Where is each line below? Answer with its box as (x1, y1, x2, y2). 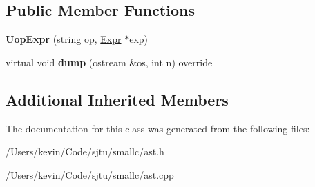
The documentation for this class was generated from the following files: (6, 121, 310, 135)
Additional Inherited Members (6, 88, 229, 110)
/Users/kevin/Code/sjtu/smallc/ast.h (6, 144, 164, 159)
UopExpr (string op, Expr (6, 32, 122, 46)
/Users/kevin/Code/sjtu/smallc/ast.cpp (6, 167, 174, 181)
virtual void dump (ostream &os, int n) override (6, 55, 213, 69)
